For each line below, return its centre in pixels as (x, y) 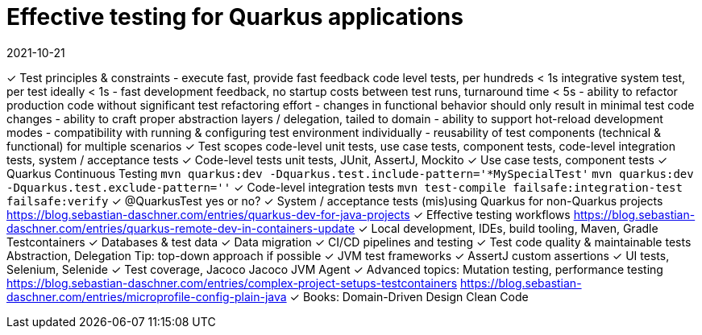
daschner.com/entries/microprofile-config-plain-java (147, 296)
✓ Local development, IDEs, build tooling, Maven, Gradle (508, 228)
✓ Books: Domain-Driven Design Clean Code (409, 296)
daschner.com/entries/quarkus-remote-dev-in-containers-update (181, 228)
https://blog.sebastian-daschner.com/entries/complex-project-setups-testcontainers (232, 283)
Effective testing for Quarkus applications (235, 17)
